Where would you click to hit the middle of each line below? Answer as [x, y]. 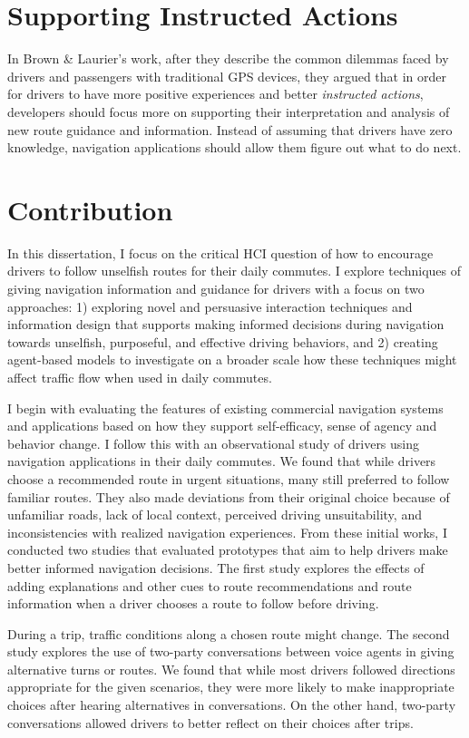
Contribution [90, 209]
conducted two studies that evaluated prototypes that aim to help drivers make [228, 550]
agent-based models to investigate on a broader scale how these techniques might [232, 359]
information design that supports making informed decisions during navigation [226, 324]
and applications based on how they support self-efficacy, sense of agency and [222, 426]
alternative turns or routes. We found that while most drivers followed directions [231, 669]
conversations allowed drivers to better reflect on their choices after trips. [210, 722]
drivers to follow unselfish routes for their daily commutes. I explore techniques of [234, 271]
